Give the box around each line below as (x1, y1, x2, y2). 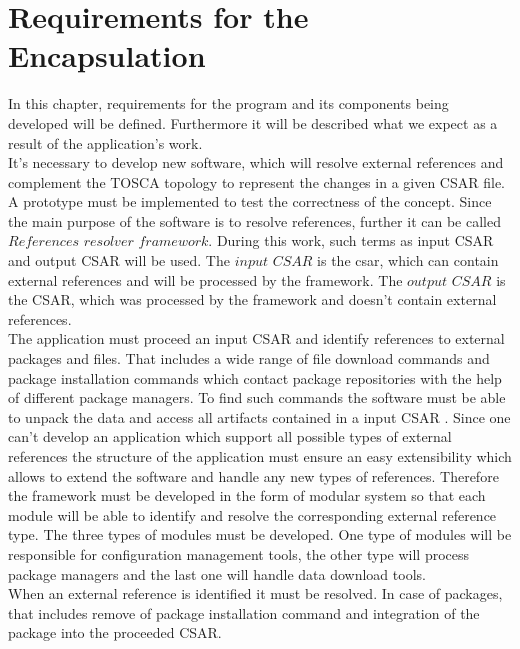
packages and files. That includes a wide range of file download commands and (8, 348, 490, 369)
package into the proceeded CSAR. (8, 622, 222, 643)
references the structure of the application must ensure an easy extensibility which (8, 446, 512, 466)
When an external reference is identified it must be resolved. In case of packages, (8, 583, 503, 604)
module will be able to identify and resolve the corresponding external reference (8, 504, 497, 525)
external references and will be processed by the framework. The (8, 269, 403, 290)
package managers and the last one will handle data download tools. (8, 563, 426, 584)
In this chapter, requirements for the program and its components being (8, 93, 449, 114)
